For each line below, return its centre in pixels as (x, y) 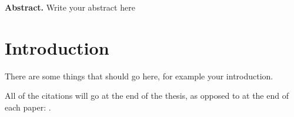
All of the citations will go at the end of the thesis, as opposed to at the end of (147, 96)
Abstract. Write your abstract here (70, 7)
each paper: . (28, 107)
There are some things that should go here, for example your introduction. (139, 76)
